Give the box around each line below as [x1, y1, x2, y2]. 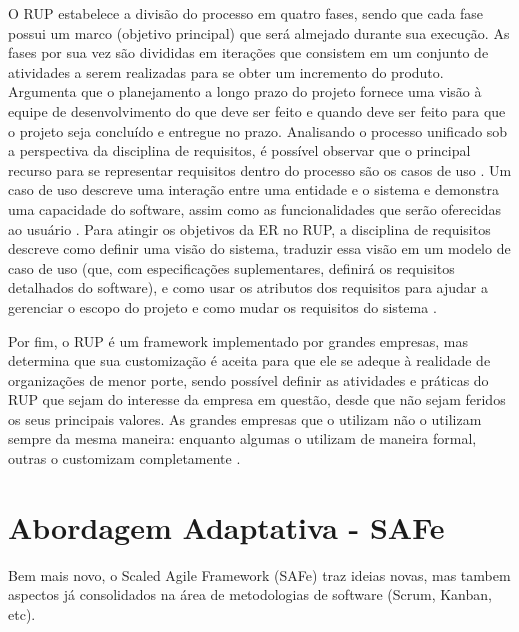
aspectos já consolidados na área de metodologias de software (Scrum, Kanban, [8, 584, 492, 605]
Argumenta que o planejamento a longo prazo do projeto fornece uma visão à [8, 81, 482, 102]
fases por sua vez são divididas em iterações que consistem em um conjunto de [8, 42, 489, 63]
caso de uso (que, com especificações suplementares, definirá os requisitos [8, 257, 455, 278]
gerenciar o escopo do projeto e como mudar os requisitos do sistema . [8, 296, 437, 317]
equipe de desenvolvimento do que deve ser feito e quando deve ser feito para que [8, 100, 506, 121]
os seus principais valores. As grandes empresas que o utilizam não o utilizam [8, 408, 482, 429]
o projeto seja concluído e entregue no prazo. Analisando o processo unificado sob [8, 120, 508, 141]
